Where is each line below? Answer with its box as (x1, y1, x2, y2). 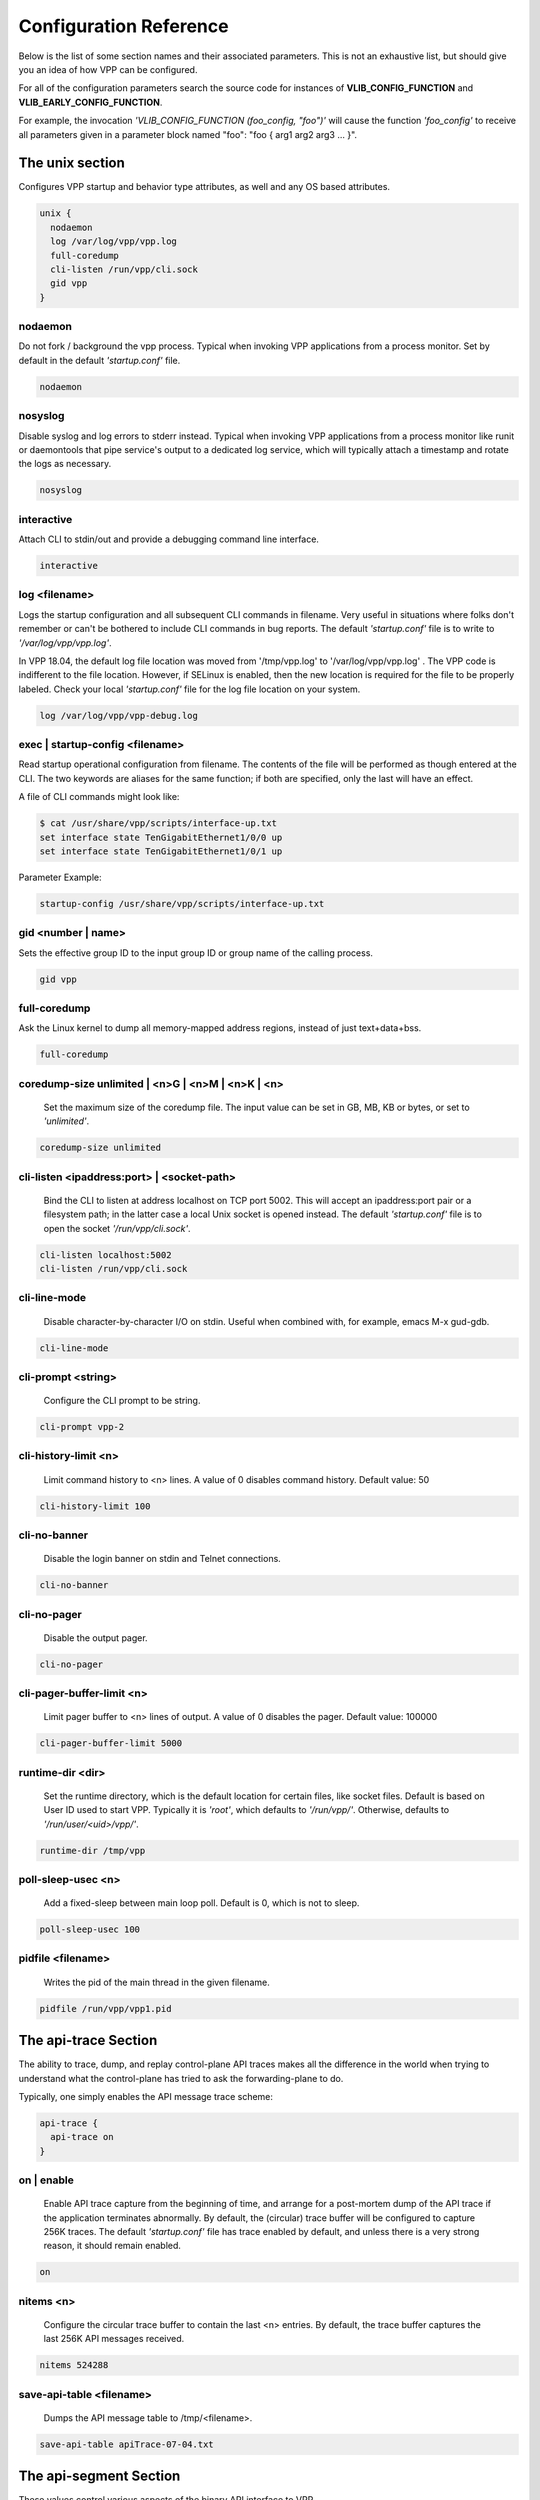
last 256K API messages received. (43, 2333, 185, 2345)
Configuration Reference (18, 15, 229, 37)
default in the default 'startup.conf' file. (18, 354, 181, 366)
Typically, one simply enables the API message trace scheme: (18, 2090, 274, 2102)
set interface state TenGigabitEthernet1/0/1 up (39, 846, 283, 857)
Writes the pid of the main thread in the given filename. (43, 1976, 270, 1988)
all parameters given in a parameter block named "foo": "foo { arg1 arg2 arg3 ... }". (18, 128, 358, 140)
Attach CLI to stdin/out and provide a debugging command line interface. (18, 533, 320, 545)
